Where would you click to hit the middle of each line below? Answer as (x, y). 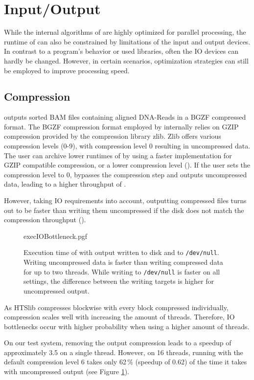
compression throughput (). (45, 220)
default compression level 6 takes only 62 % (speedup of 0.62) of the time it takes (126, 362)
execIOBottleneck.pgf (56, 236)
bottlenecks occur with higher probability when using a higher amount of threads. (127, 326)
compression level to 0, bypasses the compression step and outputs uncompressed (126, 174)
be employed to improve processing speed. (67, 70)
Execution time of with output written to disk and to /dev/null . (121, 252)
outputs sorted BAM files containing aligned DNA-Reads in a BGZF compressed (125, 117)
